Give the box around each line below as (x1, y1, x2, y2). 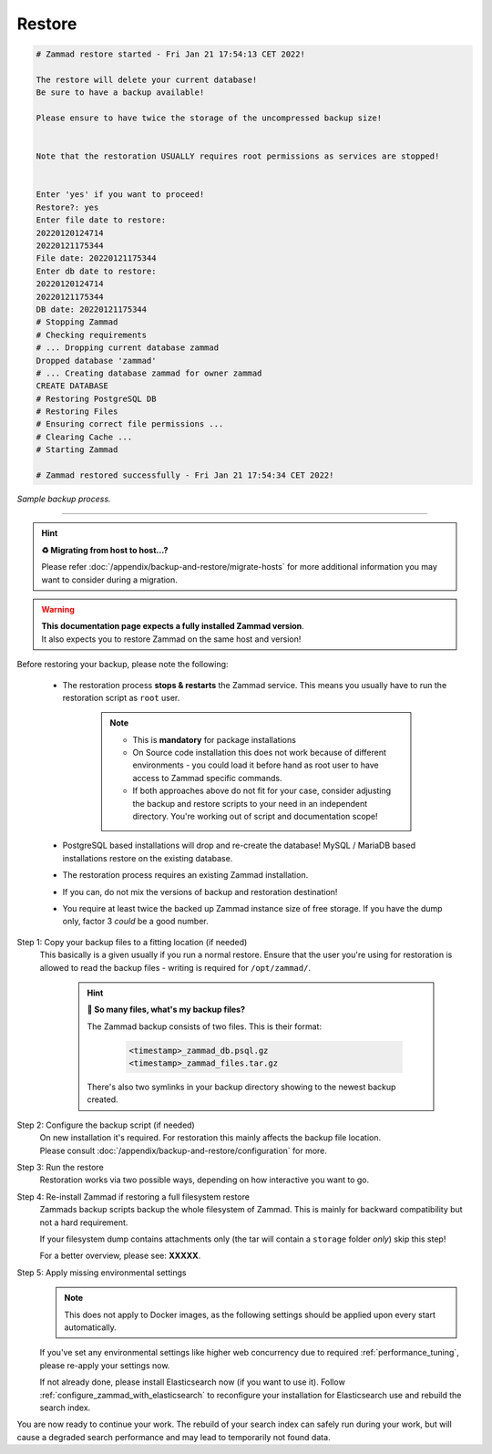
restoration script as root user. (62, 692, 180, 703)
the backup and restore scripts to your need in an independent (132, 798, 368, 809)
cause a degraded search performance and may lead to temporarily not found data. (16, 1431, 332, 1442)
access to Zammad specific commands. (132, 772, 282, 783)
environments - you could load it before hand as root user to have (132, 759, 380, 770)
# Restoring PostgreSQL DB (36, 393, 157, 404)
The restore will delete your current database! (36, 74, 258, 85)
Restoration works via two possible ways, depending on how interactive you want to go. (39, 1174, 369, 1185)
